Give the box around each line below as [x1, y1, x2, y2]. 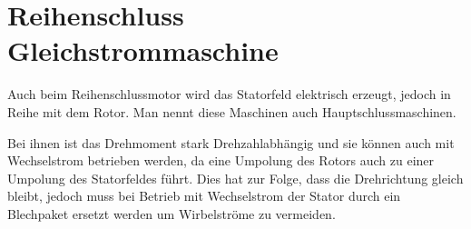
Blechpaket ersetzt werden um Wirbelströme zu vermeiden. [7, 204, 336, 223]
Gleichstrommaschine [7, 32, 279, 69]
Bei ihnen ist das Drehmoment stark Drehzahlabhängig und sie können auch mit [7, 133, 455, 152]
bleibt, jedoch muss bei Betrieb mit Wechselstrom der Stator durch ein [7, 186, 401, 205]
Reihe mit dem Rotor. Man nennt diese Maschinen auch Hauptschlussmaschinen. [7, 102, 456, 121]
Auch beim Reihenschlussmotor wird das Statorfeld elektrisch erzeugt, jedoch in [7, 85, 451, 104]
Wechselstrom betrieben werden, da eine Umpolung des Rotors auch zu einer [7, 151, 435, 170]
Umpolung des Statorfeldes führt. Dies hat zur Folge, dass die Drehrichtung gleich [7, 168, 464, 187]
